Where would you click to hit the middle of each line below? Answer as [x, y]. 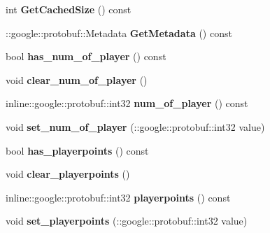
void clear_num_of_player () [77, 79]
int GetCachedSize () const [69, 9]
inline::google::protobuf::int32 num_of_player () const [127, 103]
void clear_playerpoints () [68, 174]
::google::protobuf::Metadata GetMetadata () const [119, 33]
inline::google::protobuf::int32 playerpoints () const [118, 197]
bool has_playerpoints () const [77, 150]
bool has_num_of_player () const [86, 56]
